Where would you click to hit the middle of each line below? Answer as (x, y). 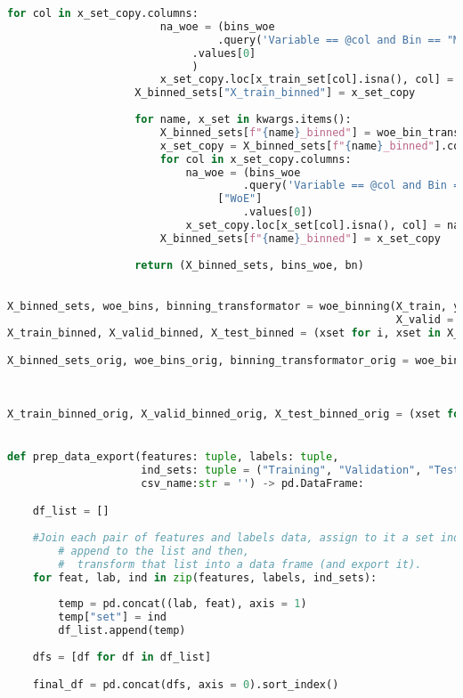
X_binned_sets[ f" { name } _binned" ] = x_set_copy (300, 238)
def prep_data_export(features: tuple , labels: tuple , (173, 457)
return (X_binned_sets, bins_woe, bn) (249, 265)
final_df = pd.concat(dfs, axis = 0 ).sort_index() (186, 685)
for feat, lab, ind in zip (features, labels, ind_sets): (205, 577)
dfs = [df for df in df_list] (122, 657)
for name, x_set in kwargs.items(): (243, 119)
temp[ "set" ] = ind (113, 617)
